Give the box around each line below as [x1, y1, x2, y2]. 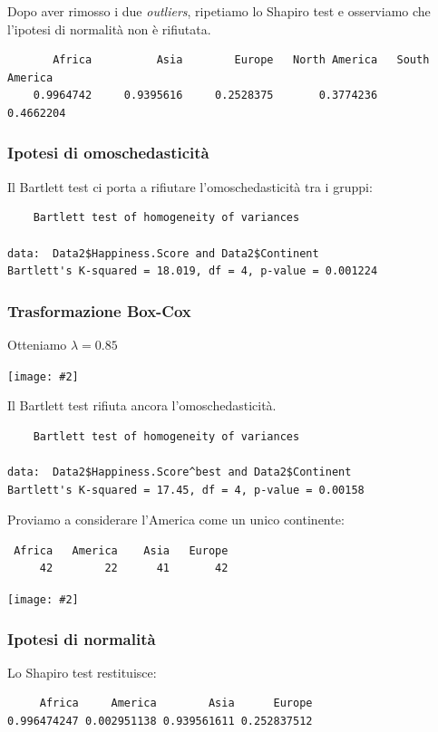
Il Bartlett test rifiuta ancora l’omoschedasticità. [7, 396, 277, 415]
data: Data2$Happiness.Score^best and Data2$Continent [7, 466, 352, 478]
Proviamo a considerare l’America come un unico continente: [7, 510, 345, 529]
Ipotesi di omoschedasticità [7, 141, 209, 164]
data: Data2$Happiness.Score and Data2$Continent [7, 246, 319, 260]
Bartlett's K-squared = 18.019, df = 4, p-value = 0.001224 [7, 265, 378, 278]
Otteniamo [7, 334, 67, 353]
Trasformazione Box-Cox [7, 299, 191, 322]
